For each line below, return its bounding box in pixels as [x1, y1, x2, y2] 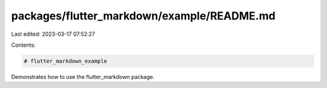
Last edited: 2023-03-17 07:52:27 [11, 30, 95, 38]
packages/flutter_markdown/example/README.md [11, 9, 276, 22]
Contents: [11, 41, 36, 49]
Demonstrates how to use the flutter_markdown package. [11, 73, 154, 80]
